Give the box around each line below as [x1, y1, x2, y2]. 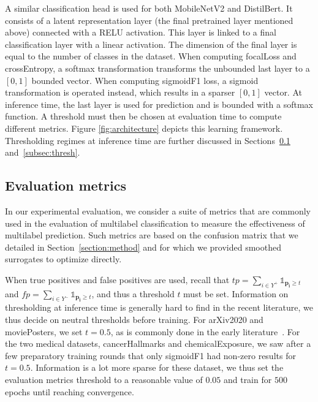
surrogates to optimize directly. [5, 252, 122, 265]
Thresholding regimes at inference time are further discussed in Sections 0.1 [5, 134, 290, 146]
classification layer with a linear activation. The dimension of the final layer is [5, 37, 297, 50]
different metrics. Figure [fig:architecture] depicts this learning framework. [5, 121, 283, 134]
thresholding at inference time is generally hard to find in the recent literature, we [5, 301, 313, 314]
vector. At [264, 86, 302, 99]
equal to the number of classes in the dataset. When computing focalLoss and [5, 50, 297, 63]
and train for [223, 373, 272, 386]
